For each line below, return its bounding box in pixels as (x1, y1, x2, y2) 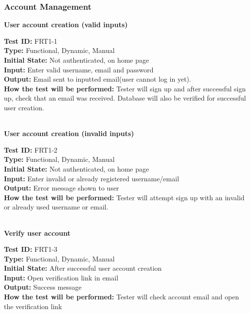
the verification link (4, 301, 62, 311)
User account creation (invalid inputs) (4, 128, 134, 139)
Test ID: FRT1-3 (4, 244, 57, 254)
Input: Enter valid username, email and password (4, 64, 154, 74)
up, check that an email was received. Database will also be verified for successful (4, 93, 246, 103)
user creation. (4, 102, 44, 112)
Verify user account (4, 227, 71, 238)
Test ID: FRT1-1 (4, 35, 57, 46)
